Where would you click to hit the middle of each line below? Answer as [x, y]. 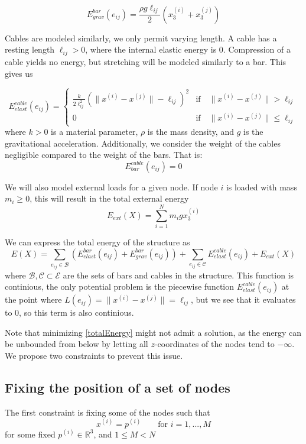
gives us [19, 73]
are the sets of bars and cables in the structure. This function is [178, 275]
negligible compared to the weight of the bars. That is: [104, 155]
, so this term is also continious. [76, 312]
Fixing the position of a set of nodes [118, 388]
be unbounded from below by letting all [76, 344]
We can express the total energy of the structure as [97, 242]
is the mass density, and [191, 132]
